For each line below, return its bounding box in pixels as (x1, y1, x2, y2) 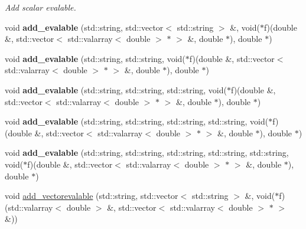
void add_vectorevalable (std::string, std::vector (5, 189, 178, 202)
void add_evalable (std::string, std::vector (5, 21, 164, 33)
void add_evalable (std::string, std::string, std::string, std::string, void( (5, 115, 269, 127)
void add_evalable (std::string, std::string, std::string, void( (5, 83, 227, 96)
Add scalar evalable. (5, 1, 76, 13)
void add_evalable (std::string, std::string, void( (5, 52, 185, 64)
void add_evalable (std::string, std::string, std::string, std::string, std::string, (5, 146, 289, 159)
